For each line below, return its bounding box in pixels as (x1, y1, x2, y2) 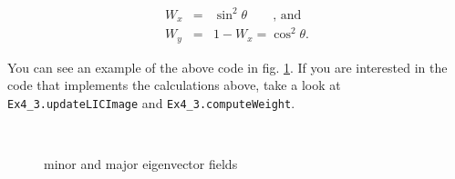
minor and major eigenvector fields (44, 154, 238, 173)
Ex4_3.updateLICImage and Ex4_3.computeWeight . (7, 93, 295, 112)
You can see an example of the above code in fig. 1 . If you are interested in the (7, 57, 448, 76)
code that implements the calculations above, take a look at (7, 75, 341, 94)
